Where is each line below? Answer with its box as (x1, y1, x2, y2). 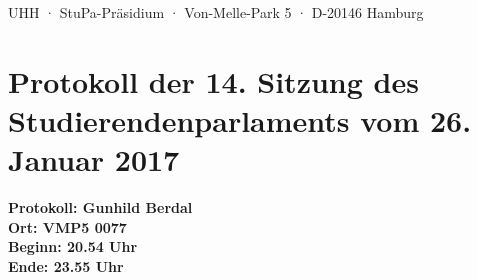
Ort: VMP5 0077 (8, 216, 127, 237)
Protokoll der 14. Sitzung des (8, 60, 419, 101)
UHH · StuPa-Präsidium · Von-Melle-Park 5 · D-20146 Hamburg (8, 2, 424, 22)
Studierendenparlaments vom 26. (8, 99, 472, 140)
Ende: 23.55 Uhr (8, 255, 124, 276)
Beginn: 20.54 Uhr (8, 236, 138, 257)
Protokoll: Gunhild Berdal (8, 197, 193, 218)
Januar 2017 (8, 139, 180, 180)
